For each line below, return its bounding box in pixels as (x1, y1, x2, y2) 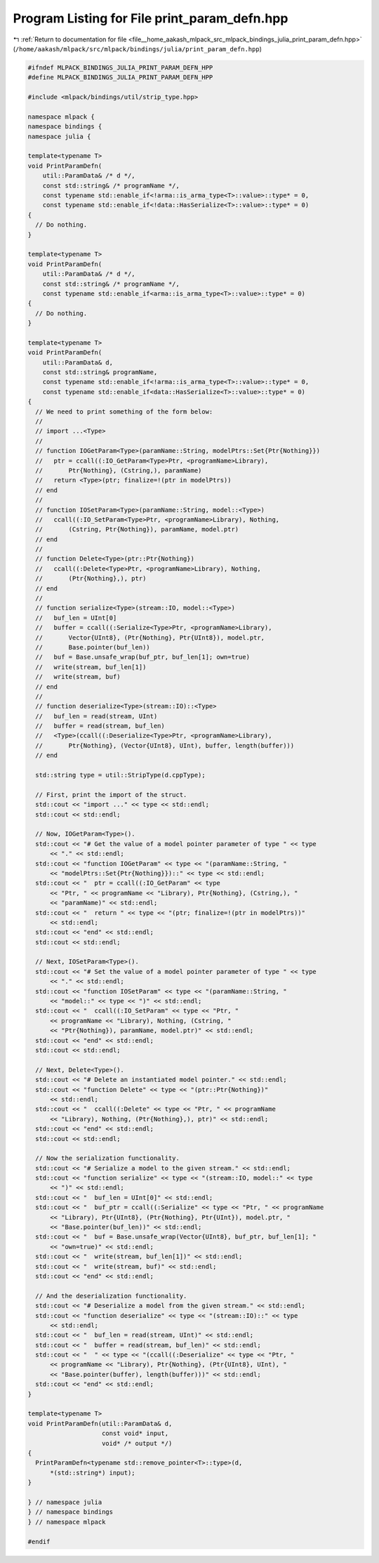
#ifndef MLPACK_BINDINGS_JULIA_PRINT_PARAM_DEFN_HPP (27, 63, 213, 72)
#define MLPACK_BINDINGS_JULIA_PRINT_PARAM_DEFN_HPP (27, 74, 213, 81)
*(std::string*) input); (50, 1468, 136, 1477)
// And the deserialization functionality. (35, 1292, 187, 1300)
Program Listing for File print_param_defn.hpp (13, 11, 288, 26)
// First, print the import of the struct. (35, 791, 187, 798)
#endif (27, 1538, 51, 1545)
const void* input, (102, 1430, 168, 1437)
